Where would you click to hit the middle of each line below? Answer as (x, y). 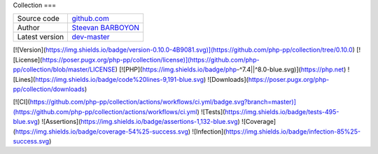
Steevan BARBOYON (106, 28)
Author (28, 28)
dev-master (91, 37)
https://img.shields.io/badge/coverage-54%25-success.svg (102, 131)
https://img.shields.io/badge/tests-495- (282, 111)
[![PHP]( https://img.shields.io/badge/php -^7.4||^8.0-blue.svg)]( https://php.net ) (233, 69)
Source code (38, 19)
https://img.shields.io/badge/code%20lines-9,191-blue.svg (120, 79)
